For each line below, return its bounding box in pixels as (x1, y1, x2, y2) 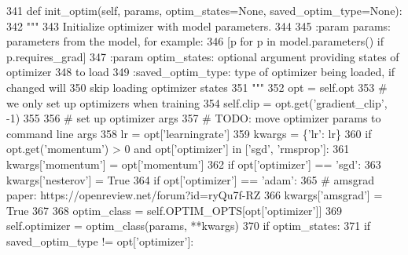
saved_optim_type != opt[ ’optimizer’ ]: (6, 232, 194, 249)
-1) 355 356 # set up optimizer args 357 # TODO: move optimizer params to (6, 110, 381, 126)
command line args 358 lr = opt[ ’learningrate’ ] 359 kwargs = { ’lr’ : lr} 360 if (6, 125, 372, 141)
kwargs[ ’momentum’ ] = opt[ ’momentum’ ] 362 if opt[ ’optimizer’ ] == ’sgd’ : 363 (6, 155, 381, 172)
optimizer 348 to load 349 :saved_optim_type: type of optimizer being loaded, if (6, 64, 395, 80)
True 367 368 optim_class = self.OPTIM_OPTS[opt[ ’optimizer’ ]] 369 (6, 202, 342, 218)
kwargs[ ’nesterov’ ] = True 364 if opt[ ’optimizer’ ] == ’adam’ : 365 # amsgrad (6, 171, 374, 188)
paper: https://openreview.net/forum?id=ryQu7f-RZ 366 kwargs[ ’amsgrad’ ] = (6, 187, 383, 203)
